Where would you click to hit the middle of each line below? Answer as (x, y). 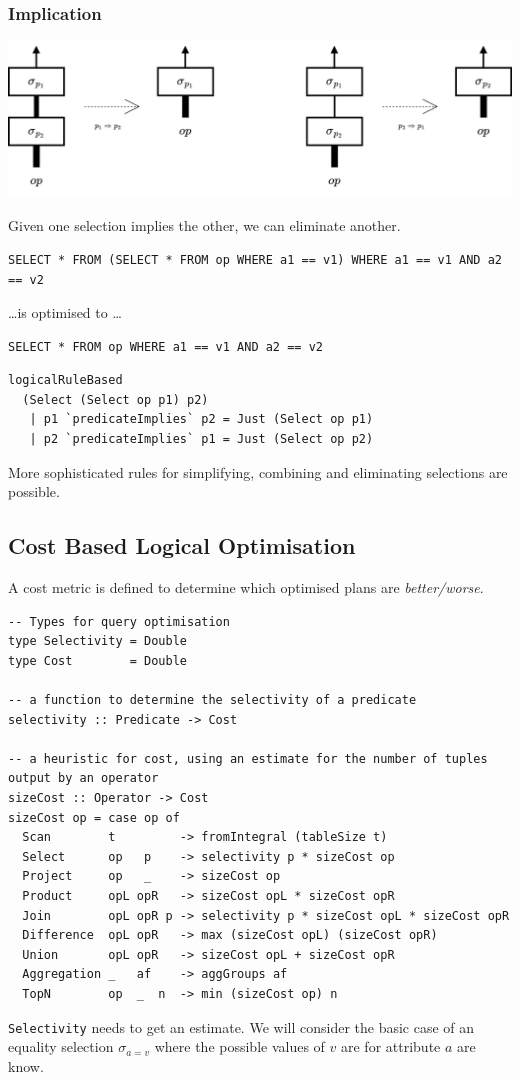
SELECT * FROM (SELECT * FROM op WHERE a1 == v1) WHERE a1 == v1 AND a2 (255, 259)
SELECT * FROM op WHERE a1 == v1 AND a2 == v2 (165, 346)
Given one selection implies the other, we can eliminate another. (204, 225)
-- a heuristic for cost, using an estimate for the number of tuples (248, 758)
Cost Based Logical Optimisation (182, 545)
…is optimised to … (65, 312)
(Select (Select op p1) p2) (115, 399)
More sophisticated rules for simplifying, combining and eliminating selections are (258, 471)
